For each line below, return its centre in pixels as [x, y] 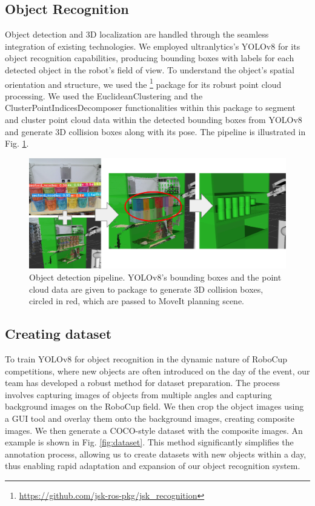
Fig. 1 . [17, 143]
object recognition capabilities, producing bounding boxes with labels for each [150, 58]
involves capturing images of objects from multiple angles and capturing [138, 394]
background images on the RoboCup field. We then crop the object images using [154, 406]
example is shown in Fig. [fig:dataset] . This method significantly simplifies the [149, 442]
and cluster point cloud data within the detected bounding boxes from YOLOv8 [154, 120]
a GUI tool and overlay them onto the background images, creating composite [150, 418]
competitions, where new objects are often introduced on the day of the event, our [157, 371]
